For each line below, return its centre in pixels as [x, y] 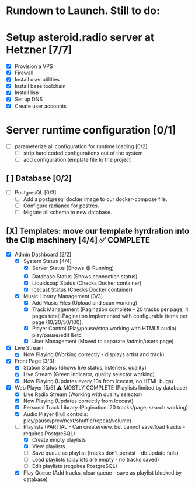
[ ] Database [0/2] [39, 178]
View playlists [48, 446]
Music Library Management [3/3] [63, 296]
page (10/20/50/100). [58, 322]
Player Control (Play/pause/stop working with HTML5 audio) [104, 329]
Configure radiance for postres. [61, 206]
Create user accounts [41, 106]
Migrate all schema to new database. [67, 212]
